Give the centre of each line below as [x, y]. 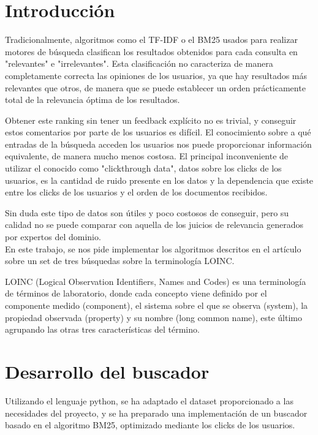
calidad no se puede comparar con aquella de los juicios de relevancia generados [154, 225]
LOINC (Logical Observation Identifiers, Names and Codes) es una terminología [156, 281]
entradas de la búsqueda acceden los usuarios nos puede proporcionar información [158, 144]
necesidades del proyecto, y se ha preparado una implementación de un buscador [156, 413]
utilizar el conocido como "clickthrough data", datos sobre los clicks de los [143, 168]
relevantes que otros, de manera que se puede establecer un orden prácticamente [155, 87]
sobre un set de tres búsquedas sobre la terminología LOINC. [120, 261]
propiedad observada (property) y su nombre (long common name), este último [153, 317]
